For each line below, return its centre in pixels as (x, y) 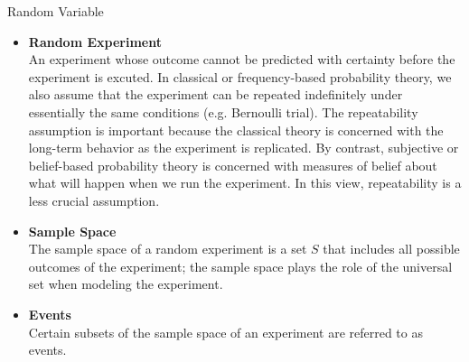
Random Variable (56, 11)
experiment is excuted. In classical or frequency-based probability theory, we (240, 76)
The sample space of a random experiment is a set (168, 249)
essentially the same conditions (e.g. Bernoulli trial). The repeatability (223, 111)
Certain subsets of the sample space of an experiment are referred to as (225, 332)
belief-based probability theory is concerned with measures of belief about (233, 165)
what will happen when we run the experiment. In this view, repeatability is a (245, 183)
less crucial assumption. (94, 200)
